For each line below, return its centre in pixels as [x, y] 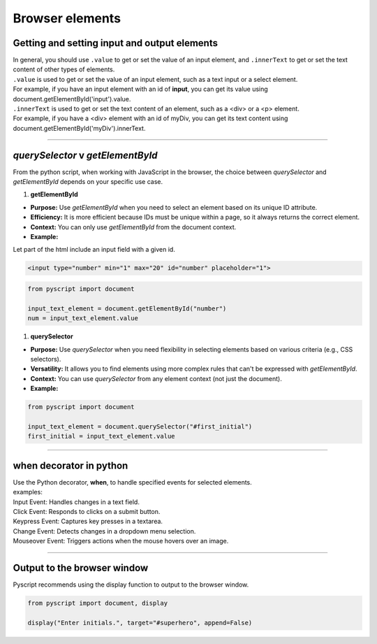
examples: [28, 492]
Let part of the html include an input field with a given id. [94, 250]
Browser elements [67, 18]
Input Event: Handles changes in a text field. [76, 502]
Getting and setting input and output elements [115, 43]
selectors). [46, 359]
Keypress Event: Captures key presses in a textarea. [88, 522]
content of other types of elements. [64, 69]
